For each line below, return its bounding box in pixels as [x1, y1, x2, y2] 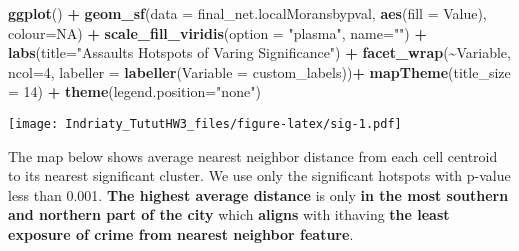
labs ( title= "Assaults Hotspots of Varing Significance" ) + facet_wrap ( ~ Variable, [8, 42, 511, 63]
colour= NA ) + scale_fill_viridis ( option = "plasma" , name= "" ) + [8, 22, 427, 43]
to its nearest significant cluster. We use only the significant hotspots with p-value [8, 165, 511, 186]
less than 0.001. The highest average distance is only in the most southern [8, 184, 509, 205]
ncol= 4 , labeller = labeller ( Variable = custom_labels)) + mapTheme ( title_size [8, 61, 511, 82]
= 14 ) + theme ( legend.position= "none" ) [8, 81, 261, 102]
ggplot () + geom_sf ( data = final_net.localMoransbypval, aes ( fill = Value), [8, 3, 487, 23]
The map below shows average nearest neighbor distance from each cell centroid [8, 145, 498, 166]
